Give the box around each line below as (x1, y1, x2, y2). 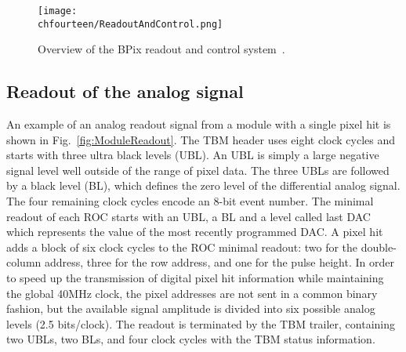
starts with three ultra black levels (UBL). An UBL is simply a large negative (6, 147, 379, 163)
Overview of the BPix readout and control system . (38, 41, 285, 57)
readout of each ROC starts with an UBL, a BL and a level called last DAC (6, 208, 371, 224)
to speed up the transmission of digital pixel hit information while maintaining (6, 270, 384, 286)
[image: (38, 5, 78, 16)
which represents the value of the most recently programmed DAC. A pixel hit (6, 223, 383, 240)
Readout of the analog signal (6, 79, 244, 103)
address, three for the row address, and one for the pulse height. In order (44, 254, 394, 270)
